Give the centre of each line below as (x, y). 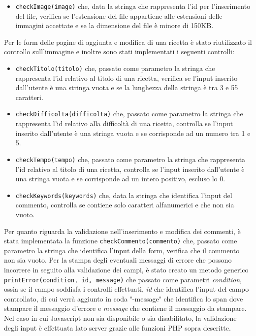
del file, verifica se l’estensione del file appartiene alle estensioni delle (119, 16)
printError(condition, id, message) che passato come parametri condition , (123, 279)
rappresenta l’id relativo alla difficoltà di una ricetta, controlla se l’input (124, 123)
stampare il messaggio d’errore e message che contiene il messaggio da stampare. (125, 308)
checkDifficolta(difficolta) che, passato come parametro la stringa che (129, 114)
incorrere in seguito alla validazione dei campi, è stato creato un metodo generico (126, 270)
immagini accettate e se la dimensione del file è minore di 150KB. (114, 25)
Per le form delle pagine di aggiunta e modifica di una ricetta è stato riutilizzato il (128, 42)
